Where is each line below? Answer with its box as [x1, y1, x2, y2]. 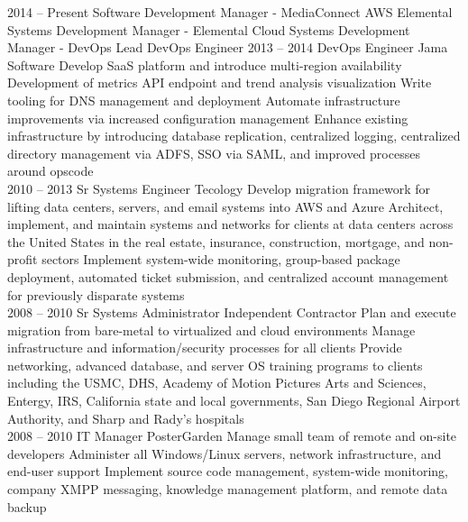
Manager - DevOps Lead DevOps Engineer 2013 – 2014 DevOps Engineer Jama [7, 38, 448, 57]
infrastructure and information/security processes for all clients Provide [7, 338, 402, 357]
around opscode [7, 161, 94, 180]
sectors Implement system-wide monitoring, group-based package [41, 250, 400, 269]
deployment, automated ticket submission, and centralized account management [7, 267, 449, 286]
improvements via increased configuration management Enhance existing [7, 108, 408, 127]
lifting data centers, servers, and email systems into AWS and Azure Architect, [7, 197, 444, 215]
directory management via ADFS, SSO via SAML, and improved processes [7, 143, 420, 162]
